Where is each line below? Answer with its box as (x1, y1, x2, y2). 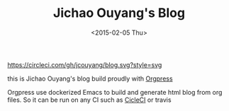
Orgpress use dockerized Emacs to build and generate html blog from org (7, 88, 223, 96)
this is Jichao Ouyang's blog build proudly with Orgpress (7, 74, 173, 83)
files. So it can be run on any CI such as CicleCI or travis (7, 95, 172, 104)
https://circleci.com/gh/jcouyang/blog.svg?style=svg (7, 60, 162, 69)
